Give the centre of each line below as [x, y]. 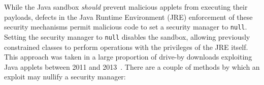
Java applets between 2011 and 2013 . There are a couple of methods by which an [132, 66]
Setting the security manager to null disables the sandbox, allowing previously [127, 36]
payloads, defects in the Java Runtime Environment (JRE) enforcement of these [128, 17]
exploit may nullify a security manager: [65, 77]
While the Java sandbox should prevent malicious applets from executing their [126, 7]
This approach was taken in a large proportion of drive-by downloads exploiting [128, 57]
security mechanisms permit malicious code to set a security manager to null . [126, 27]
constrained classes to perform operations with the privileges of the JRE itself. [126, 47]
